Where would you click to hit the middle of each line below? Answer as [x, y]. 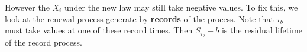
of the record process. [43, 42]
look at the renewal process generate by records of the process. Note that [139, 18]
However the [27, 7]
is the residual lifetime [262, 30]
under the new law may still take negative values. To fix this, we [181, 7]
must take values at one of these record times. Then [99, 30]
